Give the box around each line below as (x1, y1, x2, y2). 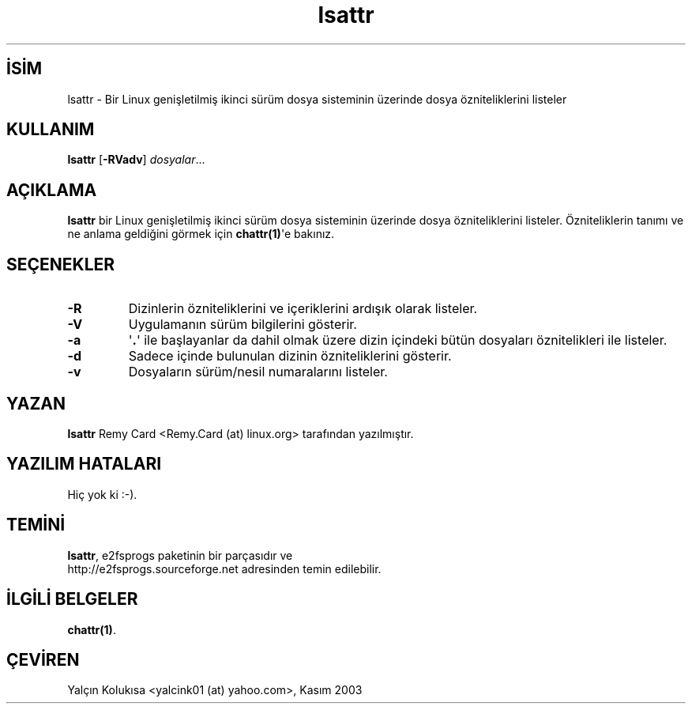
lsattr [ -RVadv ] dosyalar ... (67, 153, 205, 167)
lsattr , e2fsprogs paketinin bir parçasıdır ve (67, 548, 293, 562)
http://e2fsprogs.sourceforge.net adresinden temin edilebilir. (67, 561, 382, 576)
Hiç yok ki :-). (67, 487, 137, 501)
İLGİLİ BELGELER (6, 589, 138, 610)
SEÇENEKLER (6, 254, 115, 274)
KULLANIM (6, 119, 95, 140)
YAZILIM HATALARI (6, 454, 162, 474)
